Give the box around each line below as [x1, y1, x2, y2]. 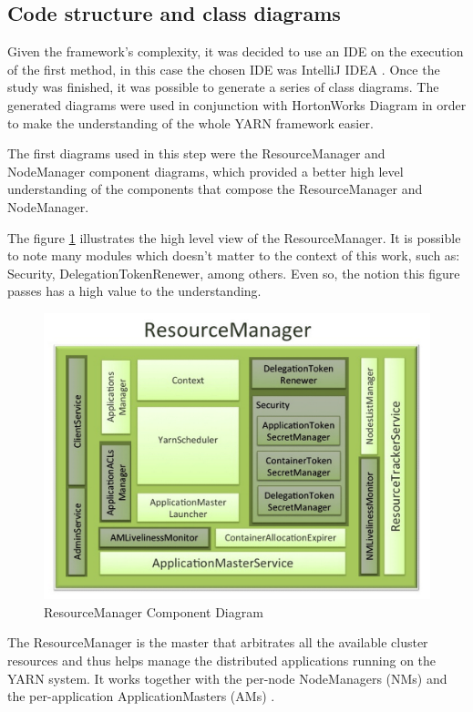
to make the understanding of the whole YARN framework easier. [7, 113, 374, 132]
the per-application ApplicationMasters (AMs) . [7, 687, 275, 706]
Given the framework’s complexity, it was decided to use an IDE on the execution [7, 42, 464, 61]
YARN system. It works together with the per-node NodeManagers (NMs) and [7, 668, 447, 687]
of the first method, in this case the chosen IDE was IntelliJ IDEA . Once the [7, 59, 440, 78]
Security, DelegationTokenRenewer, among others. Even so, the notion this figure [7, 263, 460, 282]
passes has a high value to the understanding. [7, 281, 262, 300]
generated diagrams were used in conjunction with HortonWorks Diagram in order [7, 95, 467, 114]
